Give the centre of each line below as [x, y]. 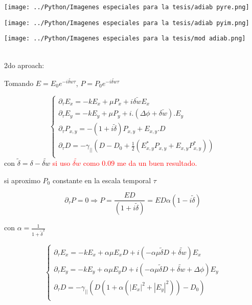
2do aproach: [24, 65]
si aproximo [22, 180]
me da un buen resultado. [157, 162]
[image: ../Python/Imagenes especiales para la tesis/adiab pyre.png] [127, 7]
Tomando [19, 83]
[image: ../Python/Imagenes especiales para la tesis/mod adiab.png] [125, 39]
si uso [61, 162]
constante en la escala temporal [102, 180]
